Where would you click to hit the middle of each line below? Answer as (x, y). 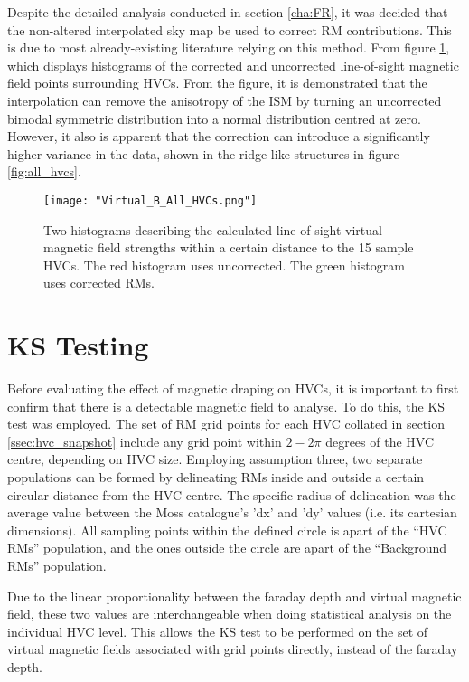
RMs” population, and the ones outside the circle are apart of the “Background (227, 548)
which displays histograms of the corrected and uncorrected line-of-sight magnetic (233, 65)
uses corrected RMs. (99, 283)
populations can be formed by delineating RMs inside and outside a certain (216, 477)
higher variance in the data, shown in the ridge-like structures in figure (203, 153)
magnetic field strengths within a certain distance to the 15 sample (229, 247)
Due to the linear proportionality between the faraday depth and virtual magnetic (234, 596)
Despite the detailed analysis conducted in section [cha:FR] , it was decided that (228, 12)
